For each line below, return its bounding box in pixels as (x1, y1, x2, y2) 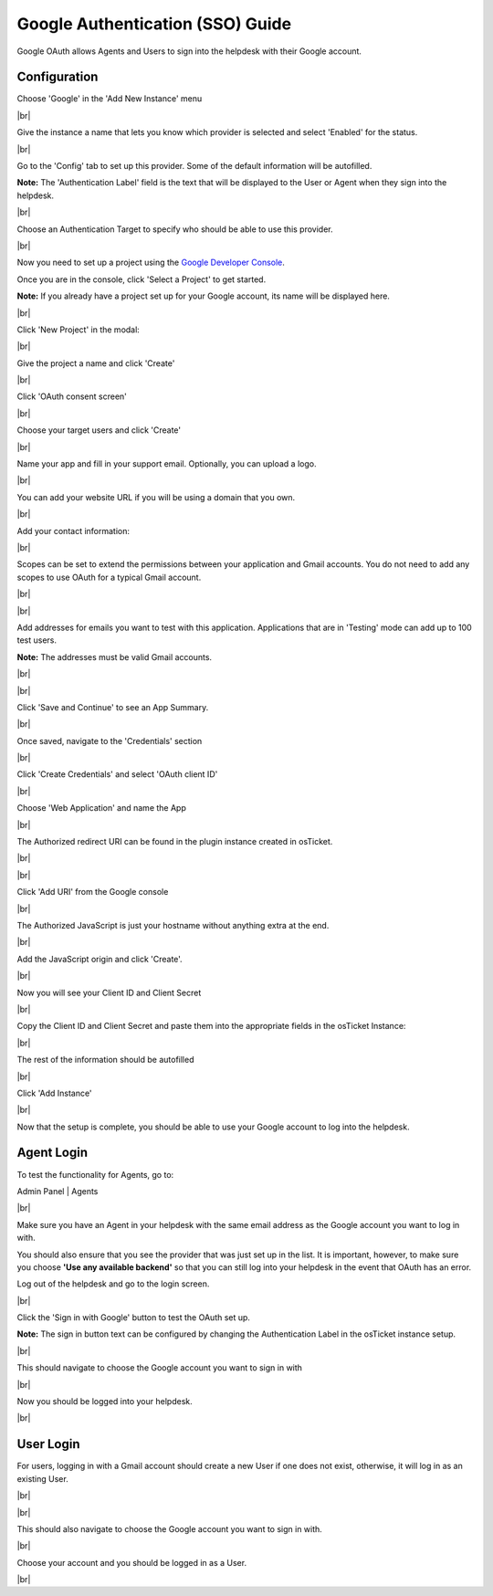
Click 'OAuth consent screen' (16, 391, 128, 402)
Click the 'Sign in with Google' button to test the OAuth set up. (16, 1312, 251, 1323)
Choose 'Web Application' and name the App (16, 803, 186, 814)
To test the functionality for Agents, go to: (16, 1169, 174, 1180)
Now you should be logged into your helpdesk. (16, 1396, 193, 1407)
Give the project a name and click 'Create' (16, 357, 175, 369)
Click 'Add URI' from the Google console (16, 887, 169, 898)
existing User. (16, 1473, 68, 1484)
